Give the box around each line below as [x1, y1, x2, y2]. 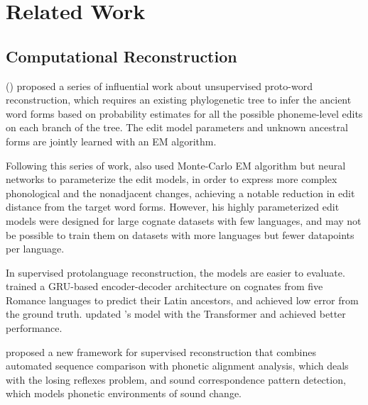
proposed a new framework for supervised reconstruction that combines [6, 344, 316, 359]
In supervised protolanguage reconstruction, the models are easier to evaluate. [6, 265, 345, 279]
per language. [6, 241, 65, 256]
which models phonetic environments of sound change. [6, 386, 242, 401]
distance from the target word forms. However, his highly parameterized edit [6, 199, 340, 214]
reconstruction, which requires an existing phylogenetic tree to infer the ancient [6, 92, 352, 107]
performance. [6, 321, 63, 335]
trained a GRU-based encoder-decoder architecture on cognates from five [6, 279, 323, 294]
